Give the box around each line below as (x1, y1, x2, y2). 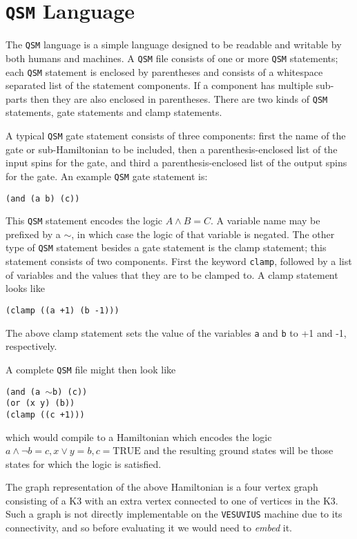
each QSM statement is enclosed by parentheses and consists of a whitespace (6, 64, 323, 79)
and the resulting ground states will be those (144, 443, 334, 458)
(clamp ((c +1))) (6, 409, 85, 420)
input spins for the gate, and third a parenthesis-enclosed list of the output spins (6, 155, 347, 170)
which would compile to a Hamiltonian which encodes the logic (6, 429, 272, 444)
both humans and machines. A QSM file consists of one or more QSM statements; (6, 50, 338, 65)
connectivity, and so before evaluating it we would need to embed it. (6, 520, 293, 535)
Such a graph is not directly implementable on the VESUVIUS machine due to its (6, 507, 342, 521)
